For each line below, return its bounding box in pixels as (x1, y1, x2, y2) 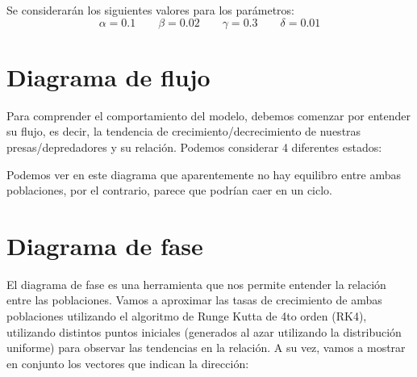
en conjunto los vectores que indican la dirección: (6, 354, 249, 371)
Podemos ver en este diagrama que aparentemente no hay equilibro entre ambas (6, 165, 402, 182)
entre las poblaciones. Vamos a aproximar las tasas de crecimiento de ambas (6, 291, 382, 308)
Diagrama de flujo (6, 60, 211, 93)
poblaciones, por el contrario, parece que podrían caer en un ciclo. (6, 182, 332, 199)
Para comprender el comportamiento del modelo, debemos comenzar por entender (6, 107, 411, 124)
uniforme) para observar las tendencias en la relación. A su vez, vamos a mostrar (6, 339, 406, 356)
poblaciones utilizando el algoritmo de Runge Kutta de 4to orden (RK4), (6, 308, 367, 324)
